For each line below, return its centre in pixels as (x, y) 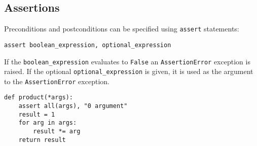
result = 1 (37, 114)
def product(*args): (39, 98)
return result (42, 140)
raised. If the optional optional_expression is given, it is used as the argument (129, 71)
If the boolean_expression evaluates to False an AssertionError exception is (127, 61)
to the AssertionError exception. (57, 81)
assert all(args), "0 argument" (73, 106)
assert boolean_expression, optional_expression (88, 45)
